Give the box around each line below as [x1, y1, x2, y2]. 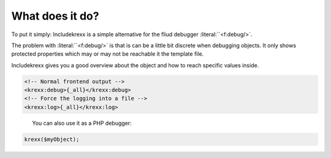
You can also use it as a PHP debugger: [32, 119, 132, 127]
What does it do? [11, 9, 99, 23]
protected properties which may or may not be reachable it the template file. [11, 50, 204, 58]
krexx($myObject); [24, 135, 80, 143]
